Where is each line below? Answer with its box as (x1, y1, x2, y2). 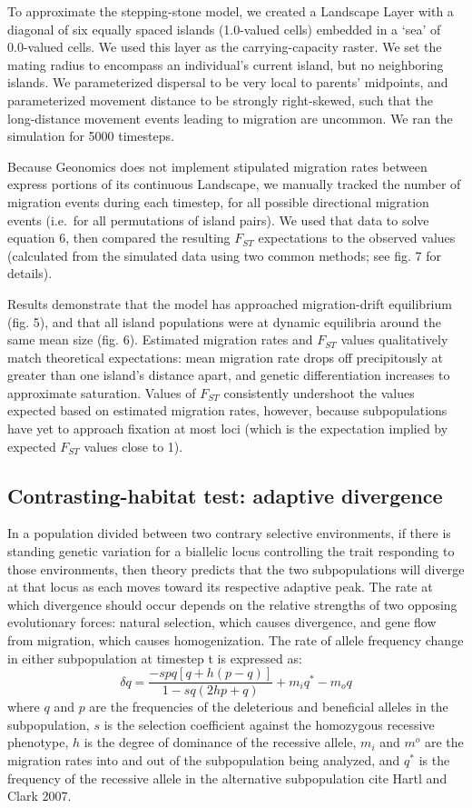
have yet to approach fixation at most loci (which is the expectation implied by (7, 419, 448, 438)
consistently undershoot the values (223, 383, 415, 402)
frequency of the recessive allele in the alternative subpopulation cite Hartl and (7, 768, 447, 787)
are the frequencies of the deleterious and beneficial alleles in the (89, 697, 448, 716)
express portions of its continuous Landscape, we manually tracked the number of (7, 175, 461, 194)
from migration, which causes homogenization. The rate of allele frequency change (7, 631, 464, 650)
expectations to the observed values (258, 228, 456, 247)
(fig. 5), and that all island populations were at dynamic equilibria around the (7, 312, 441, 331)
